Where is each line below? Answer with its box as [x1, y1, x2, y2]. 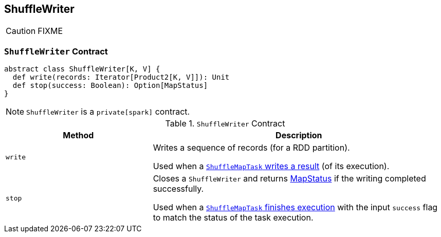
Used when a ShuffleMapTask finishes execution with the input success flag [153, 202, 438, 213]
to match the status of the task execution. [153, 212, 314, 223]
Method [63, 130, 94, 141]
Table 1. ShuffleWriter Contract [165, 118, 285, 129]
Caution [6, 26, 36, 37]
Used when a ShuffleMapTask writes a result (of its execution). [153, 161, 390, 172]
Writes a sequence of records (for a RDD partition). [153, 142, 350, 153]
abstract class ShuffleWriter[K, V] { [4, 65, 160, 74]
